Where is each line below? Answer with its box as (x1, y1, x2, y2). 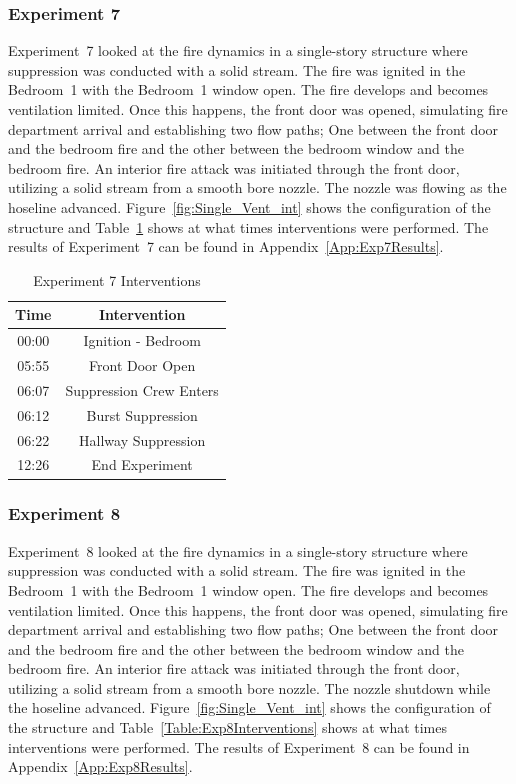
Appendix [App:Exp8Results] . (8, 756, 193, 777)
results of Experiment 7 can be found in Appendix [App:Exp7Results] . (8, 236, 444, 257)
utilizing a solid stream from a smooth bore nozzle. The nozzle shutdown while (8, 677, 491, 698)
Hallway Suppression (79, 429, 206, 450)
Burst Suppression (86, 404, 198, 425)
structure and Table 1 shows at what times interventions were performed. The (8, 216, 489, 237)
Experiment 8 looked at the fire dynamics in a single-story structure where (8, 540, 468, 561)
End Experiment (91, 454, 193, 475)
